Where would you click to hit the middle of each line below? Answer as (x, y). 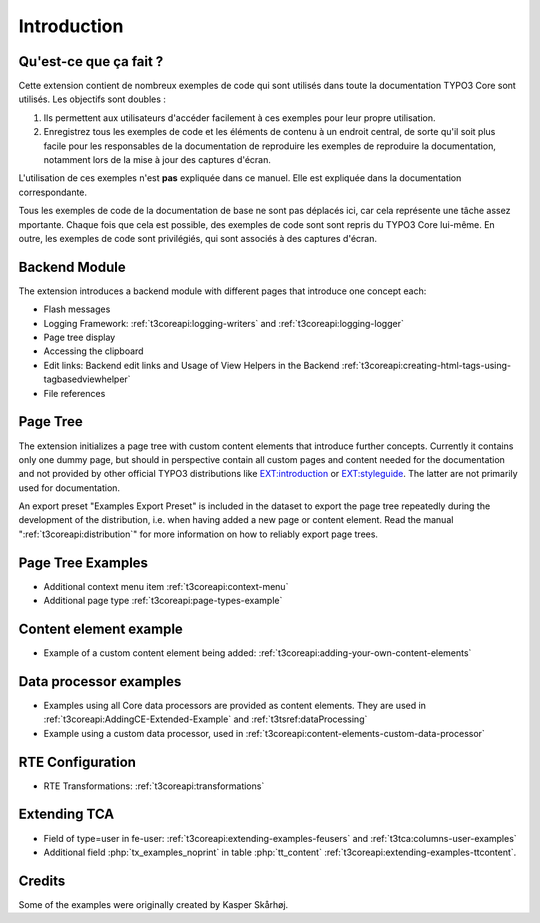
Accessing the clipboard (93, 351)
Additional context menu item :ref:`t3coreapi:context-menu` (166, 586)
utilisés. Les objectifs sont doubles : (92, 99)
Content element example (101, 628)
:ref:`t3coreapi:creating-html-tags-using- (426, 365)
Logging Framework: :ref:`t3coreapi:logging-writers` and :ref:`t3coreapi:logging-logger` (223, 323)
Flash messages (77, 309)
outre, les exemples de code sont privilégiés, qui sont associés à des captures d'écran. (197, 238)
